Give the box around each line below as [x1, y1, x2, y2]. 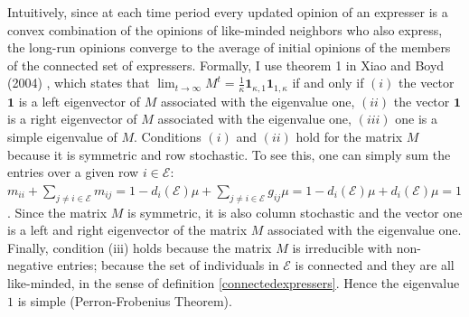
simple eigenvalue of [7, 127, 117, 146]
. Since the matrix [7, 202, 108, 221]
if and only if [292, 73, 364, 92]
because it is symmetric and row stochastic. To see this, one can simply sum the [7, 145, 451, 163]
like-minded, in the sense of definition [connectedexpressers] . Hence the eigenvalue [7, 273, 460, 292]
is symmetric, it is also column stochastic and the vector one [127, 202, 463, 221]
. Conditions [134, 127, 202, 146]
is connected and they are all [295, 256, 455, 275]
